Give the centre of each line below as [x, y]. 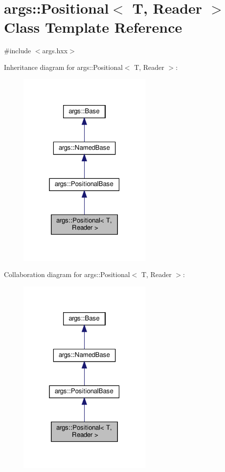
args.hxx [55, 51]
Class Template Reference [93, 27]
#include [18, 51]
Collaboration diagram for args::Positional [67, 274]
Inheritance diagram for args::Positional [63, 67]
